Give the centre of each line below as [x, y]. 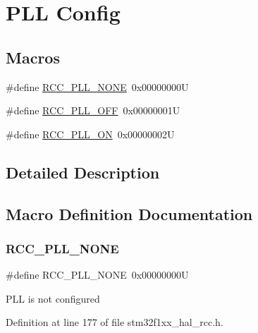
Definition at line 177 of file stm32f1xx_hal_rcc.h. [115, 322]
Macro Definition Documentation [129, 213]
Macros [33, 57]
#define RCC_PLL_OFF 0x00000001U [93, 110]
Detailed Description [83, 172]
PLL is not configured [53, 298]
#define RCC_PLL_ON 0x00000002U [90, 134]
